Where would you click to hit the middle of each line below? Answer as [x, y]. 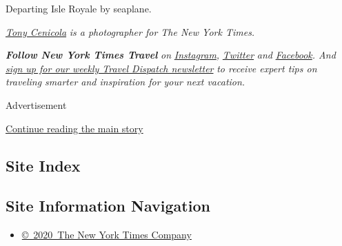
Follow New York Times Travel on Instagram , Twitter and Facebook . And [171, 55]
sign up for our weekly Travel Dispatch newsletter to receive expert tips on [161, 68]
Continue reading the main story [74, 128]
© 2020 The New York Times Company [107, 235]
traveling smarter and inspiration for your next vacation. [125, 82]
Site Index [43, 165]
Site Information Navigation [108, 206]
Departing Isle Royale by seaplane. [79, 8]
